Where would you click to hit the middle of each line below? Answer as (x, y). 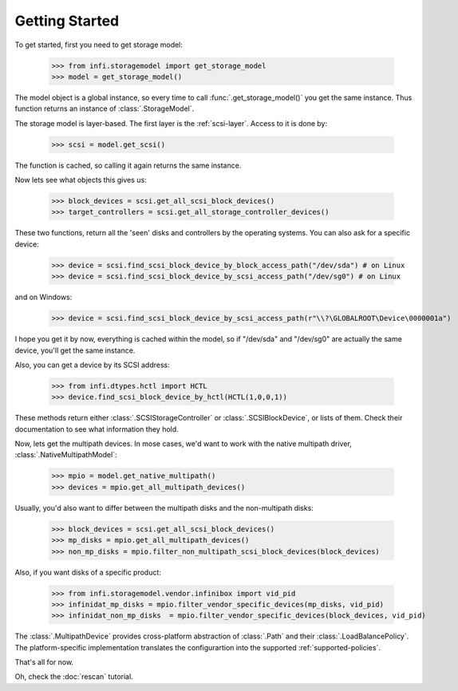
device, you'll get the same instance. (75, 350)
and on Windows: (43, 297)
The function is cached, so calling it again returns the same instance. (128, 165)
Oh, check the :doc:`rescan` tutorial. (74, 677)
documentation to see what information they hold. (97, 429)
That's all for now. (44, 662)
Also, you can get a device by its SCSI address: (93, 365)
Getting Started (67, 21)
